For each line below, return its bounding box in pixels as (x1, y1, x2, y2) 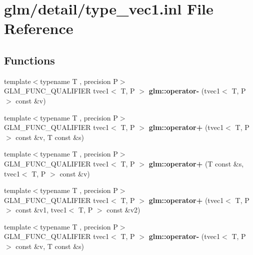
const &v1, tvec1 (15, 204, 67, 215)
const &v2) (106, 204, 140, 215)
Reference (4, 18, 73, 38)
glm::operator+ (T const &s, (148, 158, 244, 168)
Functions (4, 52, 55, 67)
